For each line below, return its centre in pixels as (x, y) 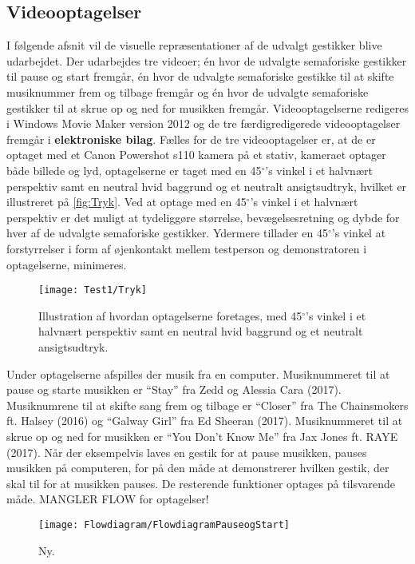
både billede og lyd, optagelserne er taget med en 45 (134, 170)
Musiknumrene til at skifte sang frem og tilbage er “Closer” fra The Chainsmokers (207, 405)
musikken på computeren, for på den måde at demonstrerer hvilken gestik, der (198, 468)
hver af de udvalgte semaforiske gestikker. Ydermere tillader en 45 (167, 233)
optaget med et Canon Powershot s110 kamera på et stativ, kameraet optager (196, 155)
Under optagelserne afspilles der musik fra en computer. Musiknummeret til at (198, 373)
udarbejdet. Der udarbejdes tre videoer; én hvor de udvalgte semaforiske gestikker (207, 60)
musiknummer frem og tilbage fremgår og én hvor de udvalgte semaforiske (188, 91)
